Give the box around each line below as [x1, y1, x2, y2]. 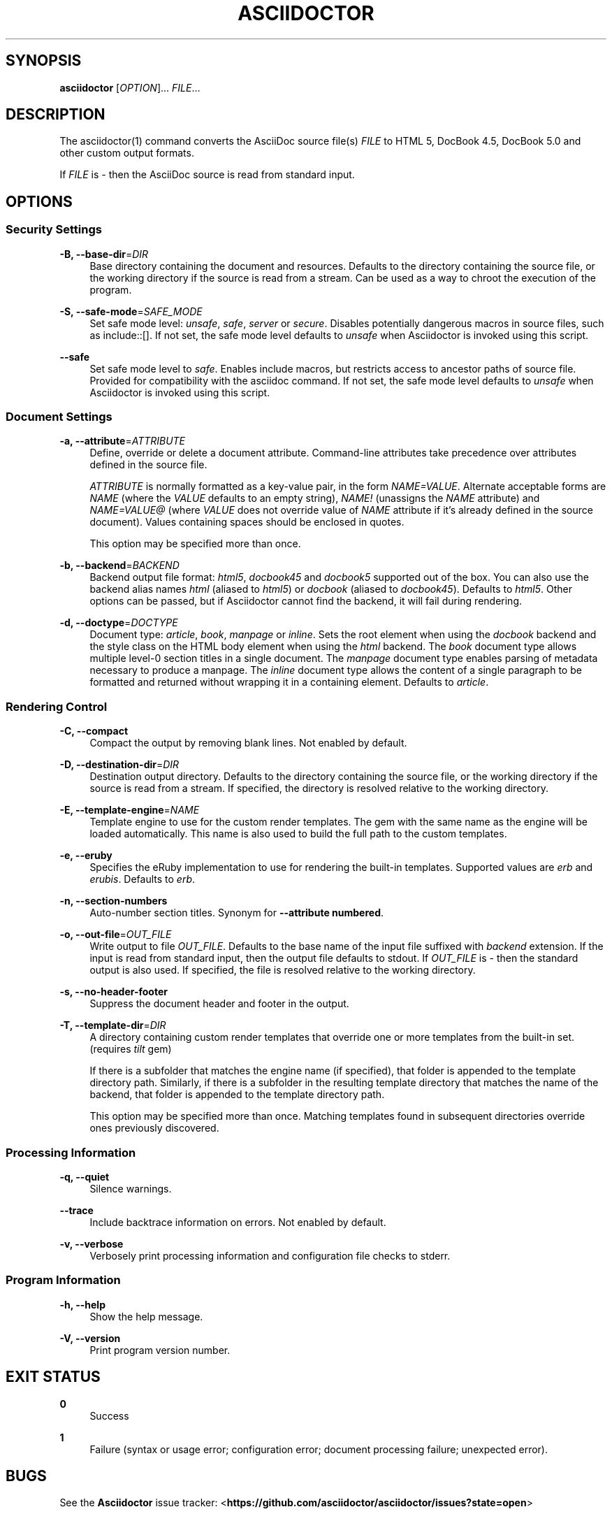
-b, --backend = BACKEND [59, 559, 180, 572]
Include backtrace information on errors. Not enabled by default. [89, 1216, 386, 1228]
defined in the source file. [89, 459, 207, 471]
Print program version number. [89, 1343, 231, 1356]
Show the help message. [89, 1310, 203, 1322]
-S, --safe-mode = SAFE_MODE [59, 305, 203, 317]
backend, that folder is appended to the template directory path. [89, 1088, 385, 1101]
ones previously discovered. [89, 1122, 219, 1134]
